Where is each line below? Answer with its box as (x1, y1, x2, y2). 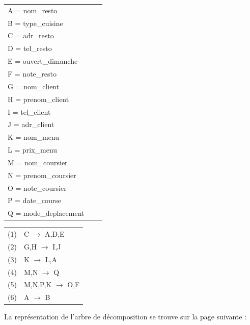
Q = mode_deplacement (8, 208, 85, 218)
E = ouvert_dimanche (8, 56, 78, 66)
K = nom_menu (8, 132, 60, 142)
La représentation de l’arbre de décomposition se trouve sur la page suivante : (4, 311, 247, 322)
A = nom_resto (8, 5, 58, 15)
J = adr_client (8, 119, 54, 130)
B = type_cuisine (8, 17, 63, 28)
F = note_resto (8, 68, 57, 79)
